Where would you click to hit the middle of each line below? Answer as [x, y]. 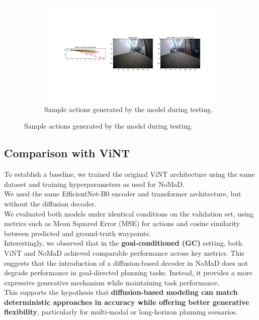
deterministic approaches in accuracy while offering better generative [127, 302]
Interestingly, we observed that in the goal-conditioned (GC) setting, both [123, 243]
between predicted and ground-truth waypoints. [77, 233]
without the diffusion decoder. [50, 203]
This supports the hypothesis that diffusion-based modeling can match [121, 292]
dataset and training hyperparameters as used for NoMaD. [94, 184]
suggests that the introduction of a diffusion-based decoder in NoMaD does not [126, 262]
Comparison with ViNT [67, 153]
